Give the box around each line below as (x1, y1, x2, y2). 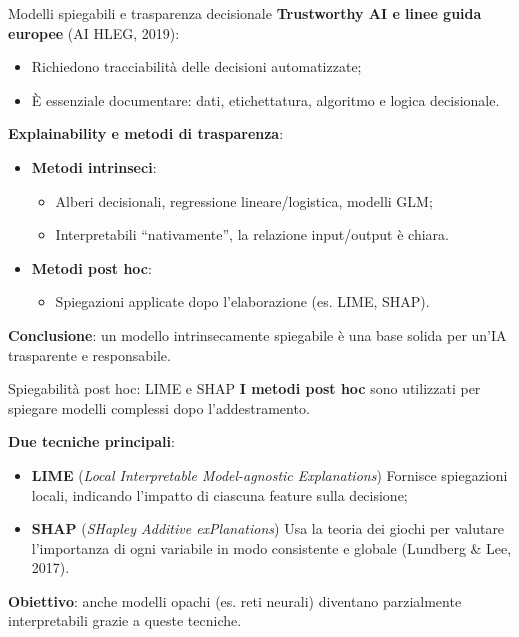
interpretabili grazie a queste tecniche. (8, 610, 242, 631)
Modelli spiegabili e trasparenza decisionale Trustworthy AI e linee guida (8, 3, 482, 23)
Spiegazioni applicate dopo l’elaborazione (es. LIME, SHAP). (55, 291, 430, 312)
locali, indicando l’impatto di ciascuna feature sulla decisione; (31, 484, 408, 505)
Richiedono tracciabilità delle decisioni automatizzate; (31, 56, 362, 77)
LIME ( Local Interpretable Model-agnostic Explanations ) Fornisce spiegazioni (31, 464, 508, 485)
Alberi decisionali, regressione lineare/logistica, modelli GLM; (55, 190, 433, 211)
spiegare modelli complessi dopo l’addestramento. (8, 397, 310, 418)
